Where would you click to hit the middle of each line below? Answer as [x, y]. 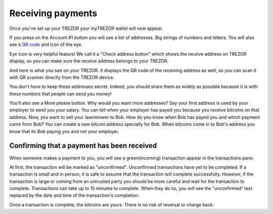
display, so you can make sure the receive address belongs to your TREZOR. [89, 61]
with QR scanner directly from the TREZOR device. [62, 77]
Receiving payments [53, 13]
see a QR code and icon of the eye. [46, 45]
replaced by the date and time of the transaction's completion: [74, 195]
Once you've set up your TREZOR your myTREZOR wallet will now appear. [86, 28]
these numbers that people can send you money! [60, 94]
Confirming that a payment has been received [83, 146]
